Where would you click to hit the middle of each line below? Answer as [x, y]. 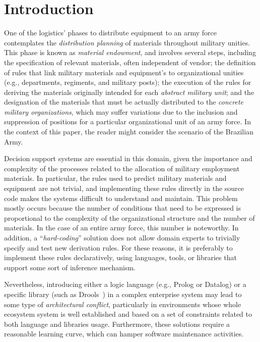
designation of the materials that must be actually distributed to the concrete [124, 102]
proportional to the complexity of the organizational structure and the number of [129, 217]
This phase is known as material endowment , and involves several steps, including [130, 52]
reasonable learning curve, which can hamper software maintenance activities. [124, 334]
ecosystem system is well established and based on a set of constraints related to [128, 314]
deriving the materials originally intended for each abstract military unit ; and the [129, 92]
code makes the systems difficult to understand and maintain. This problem [121, 198]
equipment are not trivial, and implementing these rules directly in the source [124, 188]
